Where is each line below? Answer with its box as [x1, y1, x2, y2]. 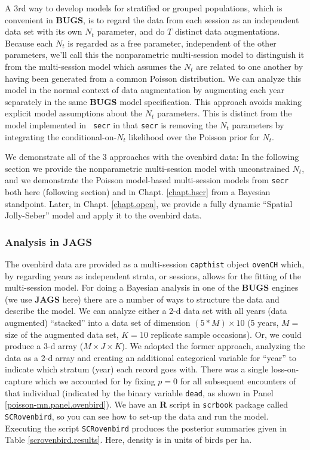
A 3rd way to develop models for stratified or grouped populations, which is [5, 2, 283, 14]
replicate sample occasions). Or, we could [151, 328, 302, 340]
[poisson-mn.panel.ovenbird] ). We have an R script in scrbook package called [5, 398, 288, 411]
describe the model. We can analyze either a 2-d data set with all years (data [5, 304, 287, 317]
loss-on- [271, 363, 299, 375]
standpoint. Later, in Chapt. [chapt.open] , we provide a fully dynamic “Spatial [5, 197, 293, 209]
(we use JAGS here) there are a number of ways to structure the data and [5, 292, 280, 305]
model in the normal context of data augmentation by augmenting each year [5, 84, 284, 96]
